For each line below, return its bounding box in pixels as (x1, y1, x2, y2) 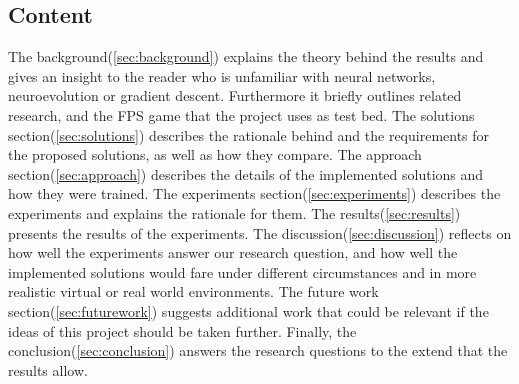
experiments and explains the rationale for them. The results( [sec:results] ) (8, 202, 461, 223)
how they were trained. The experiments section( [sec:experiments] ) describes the (8, 183, 501, 204)
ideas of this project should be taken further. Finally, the (8, 320, 357, 341)
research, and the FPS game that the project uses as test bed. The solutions (8, 104, 475, 125)
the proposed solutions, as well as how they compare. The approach (8, 144, 422, 165)
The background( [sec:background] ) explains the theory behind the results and (8, 46, 484, 67)
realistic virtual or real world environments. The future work (8, 281, 379, 302)
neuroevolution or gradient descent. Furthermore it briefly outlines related (8, 85, 462, 106)
